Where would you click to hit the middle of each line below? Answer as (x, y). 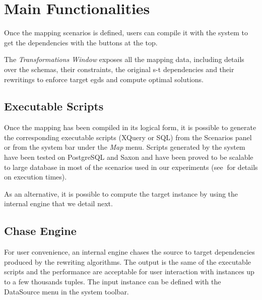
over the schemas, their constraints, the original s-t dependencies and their (119, 69)
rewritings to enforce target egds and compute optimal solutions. (104, 79)
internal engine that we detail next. (58, 203)
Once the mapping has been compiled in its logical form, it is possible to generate (130, 127)
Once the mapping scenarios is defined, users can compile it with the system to (126, 33)
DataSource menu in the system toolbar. (67, 291)
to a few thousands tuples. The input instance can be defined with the (113, 282)
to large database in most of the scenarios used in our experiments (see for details (131, 167)
